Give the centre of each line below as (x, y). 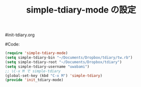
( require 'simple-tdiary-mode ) (36, 53)
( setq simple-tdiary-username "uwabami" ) (47, 66)
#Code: (13, 44)
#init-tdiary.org (20, 35)
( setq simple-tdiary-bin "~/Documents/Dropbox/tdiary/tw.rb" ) (69, 58)
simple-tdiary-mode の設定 (81, 10)
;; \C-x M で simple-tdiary (33, 71)
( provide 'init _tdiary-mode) (34, 80)
